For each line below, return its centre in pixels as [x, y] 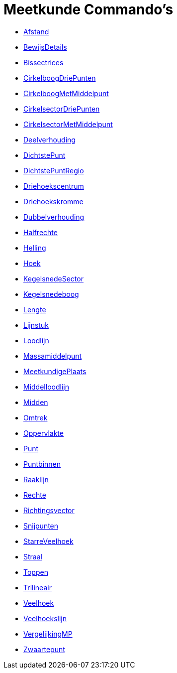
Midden [36, 402]
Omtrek [36, 417]
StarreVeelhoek [48, 541]
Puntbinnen [42, 464]
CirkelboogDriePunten [60, 78]
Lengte [35, 309]
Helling [35, 248]
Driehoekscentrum [54, 186]
